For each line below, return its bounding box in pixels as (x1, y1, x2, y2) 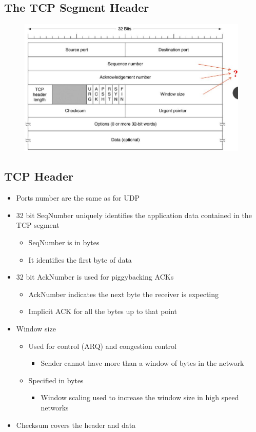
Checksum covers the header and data (16, 419, 136, 430)
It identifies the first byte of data (28, 254, 132, 265)
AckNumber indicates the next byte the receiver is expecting (28, 288, 219, 299)
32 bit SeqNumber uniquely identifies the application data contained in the (16, 209, 252, 220)
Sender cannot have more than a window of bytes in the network (41, 358, 244, 368)
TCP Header (4, 168, 73, 184)
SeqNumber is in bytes (28, 237, 100, 248)
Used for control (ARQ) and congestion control (28, 340, 176, 351)
